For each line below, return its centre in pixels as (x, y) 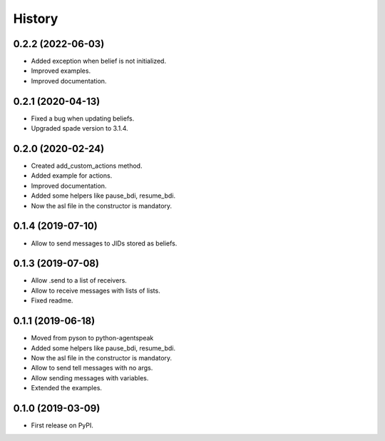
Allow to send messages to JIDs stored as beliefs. (104, 243)
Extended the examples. (67, 388)
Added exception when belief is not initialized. (99, 61)
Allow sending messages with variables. (90, 377)
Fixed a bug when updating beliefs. (83, 118)
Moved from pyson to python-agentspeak (92, 338)
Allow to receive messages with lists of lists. (96, 290)
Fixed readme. (52, 300)
